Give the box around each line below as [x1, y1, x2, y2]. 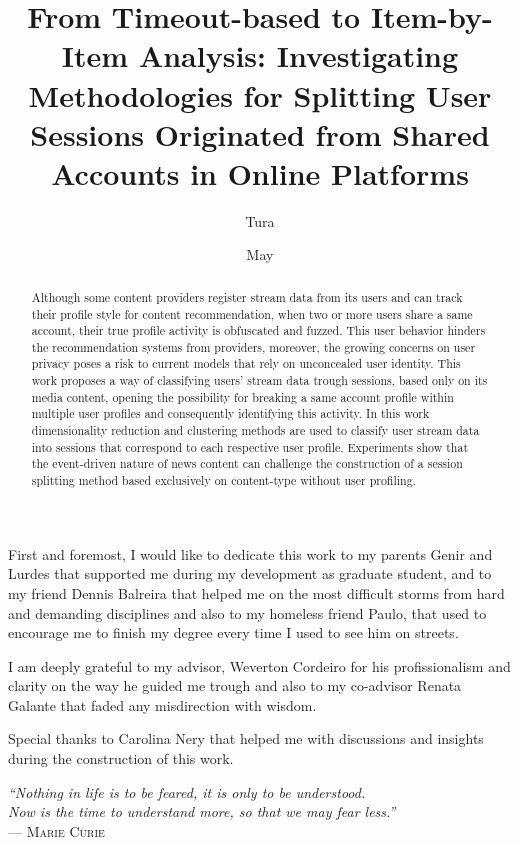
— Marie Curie [8, 820, 105, 841]
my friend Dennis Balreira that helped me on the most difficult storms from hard [8, 582, 505, 603]
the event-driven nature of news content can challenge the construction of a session [31, 455, 463, 472]
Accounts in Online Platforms [51, 152, 469, 193]
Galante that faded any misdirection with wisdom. [8, 694, 317, 715]
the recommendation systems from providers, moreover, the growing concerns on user [31, 338, 476, 355]
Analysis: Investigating [138, 35, 459, 76]
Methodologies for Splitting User [28, 74, 492, 115]
